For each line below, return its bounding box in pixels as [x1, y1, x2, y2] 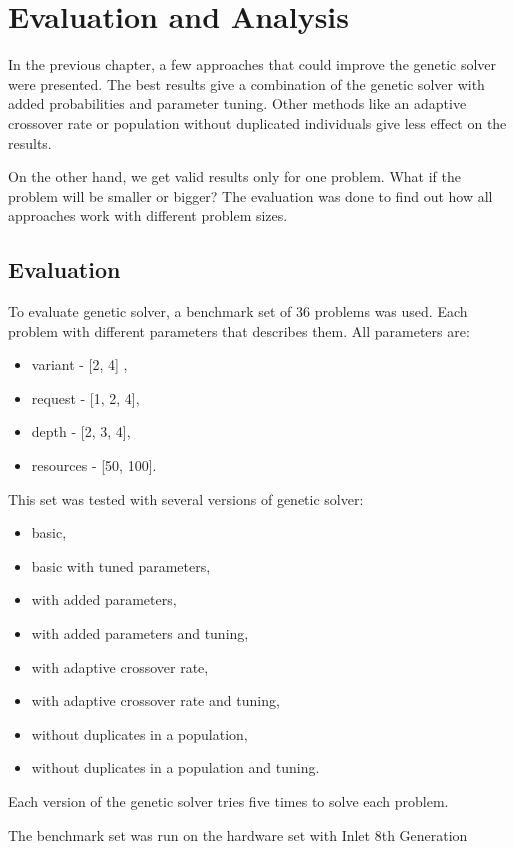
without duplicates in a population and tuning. [31, 757, 320, 778]
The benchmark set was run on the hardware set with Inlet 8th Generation [8, 824, 468, 845]
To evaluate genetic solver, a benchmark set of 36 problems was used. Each [8, 301, 468, 322]
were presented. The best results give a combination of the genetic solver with [8, 73, 485, 94]
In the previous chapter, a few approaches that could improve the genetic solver [8, 54, 497, 75]
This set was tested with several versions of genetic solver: [8, 488, 364, 509]
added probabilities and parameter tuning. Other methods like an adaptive [8, 93, 467, 114]
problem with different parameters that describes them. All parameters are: [8, 320, 470, 341]
